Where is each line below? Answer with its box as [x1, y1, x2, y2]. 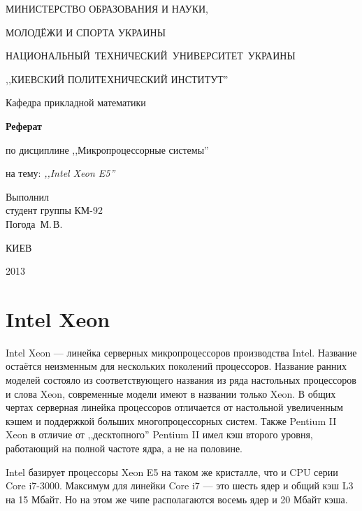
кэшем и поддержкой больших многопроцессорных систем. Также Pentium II [6, 413, 337, 428]
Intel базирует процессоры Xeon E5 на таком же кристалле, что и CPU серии [6, 464, 338, 479]
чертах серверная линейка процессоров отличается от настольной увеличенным [6, 400, 343, 415]
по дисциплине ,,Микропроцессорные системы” [6, 142, 209, 157]
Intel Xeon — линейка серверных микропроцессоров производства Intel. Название [6, 345, 357, 359]
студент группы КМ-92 [6, 203, 103, 217]
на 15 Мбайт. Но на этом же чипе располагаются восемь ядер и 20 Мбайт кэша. [6, 491, 348, 506]
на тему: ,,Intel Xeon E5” [6, 166, 115, 180]
